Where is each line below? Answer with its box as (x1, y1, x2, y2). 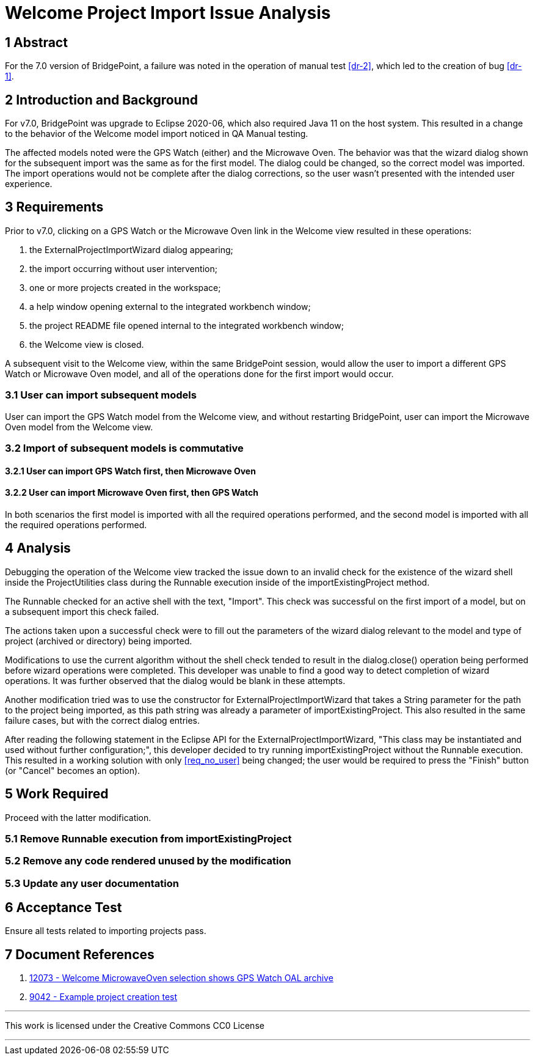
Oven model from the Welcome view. (5, 421, 153, 432)
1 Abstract (5, 34, 68, 50)
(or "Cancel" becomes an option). (5, 765, 140, 776)
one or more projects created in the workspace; (29, 282, 221, 293)
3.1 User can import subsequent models (5, 389, 197, 402)
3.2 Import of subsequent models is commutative (5, 441, 244, 454)
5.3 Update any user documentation (5, 877, 179, 889)
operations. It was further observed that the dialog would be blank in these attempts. (5, 675, 346, 686)
